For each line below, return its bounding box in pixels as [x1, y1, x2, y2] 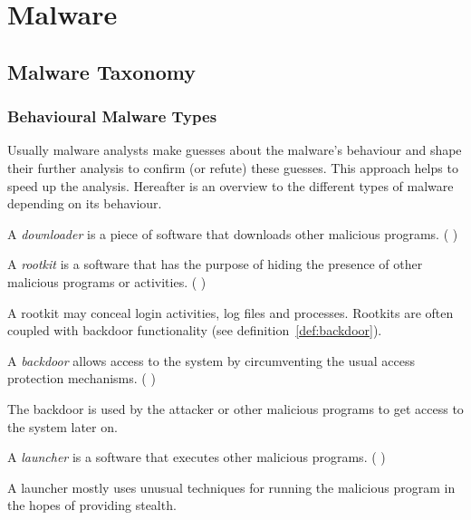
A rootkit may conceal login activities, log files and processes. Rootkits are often [7, 303, 454, 322]
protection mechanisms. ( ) [7, 369, 156, 388]
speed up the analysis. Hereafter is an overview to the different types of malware [7, 176, 454, 195]
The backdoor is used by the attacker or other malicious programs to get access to [7, 399, 464, 418]
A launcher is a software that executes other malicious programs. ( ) [7, 448, 386, 467]
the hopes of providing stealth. [7, 496, 177, 515]
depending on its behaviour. [7, 194, 162, 213]
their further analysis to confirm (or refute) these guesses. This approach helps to [7, 158, 458, 177]
